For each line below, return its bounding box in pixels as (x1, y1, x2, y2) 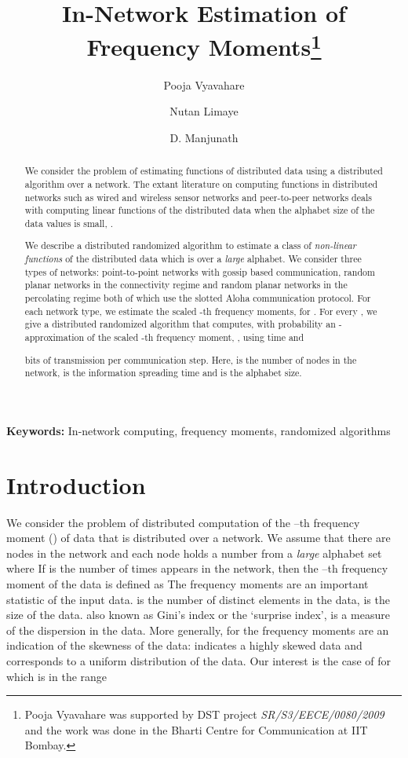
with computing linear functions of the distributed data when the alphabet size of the (24, 203, 375, 217)
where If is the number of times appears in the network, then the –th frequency (6, 560, 388, 577)
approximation (24, 330, 85, 343)
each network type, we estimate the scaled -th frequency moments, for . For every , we (24, 304, 377, 317)
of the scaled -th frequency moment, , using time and (87, 330, 304, 343)
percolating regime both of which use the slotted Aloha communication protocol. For (24, 291, 371, 305)
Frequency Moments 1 (86, 27, 322, 63)
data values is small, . (24, 216, 113, 229)
